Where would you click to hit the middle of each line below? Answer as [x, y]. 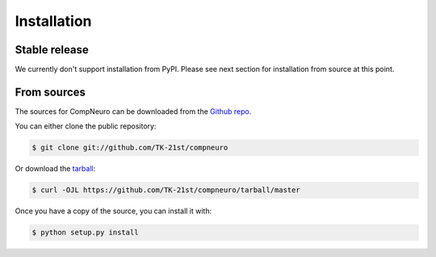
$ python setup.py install [85, 233]
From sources [50, 92]
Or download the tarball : [55, 169]
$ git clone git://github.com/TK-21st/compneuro [130, 148]
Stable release [52, 50]
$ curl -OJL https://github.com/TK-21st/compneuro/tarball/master [166, 190]
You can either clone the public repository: [86, 126]
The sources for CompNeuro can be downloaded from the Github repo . [133, 111]
